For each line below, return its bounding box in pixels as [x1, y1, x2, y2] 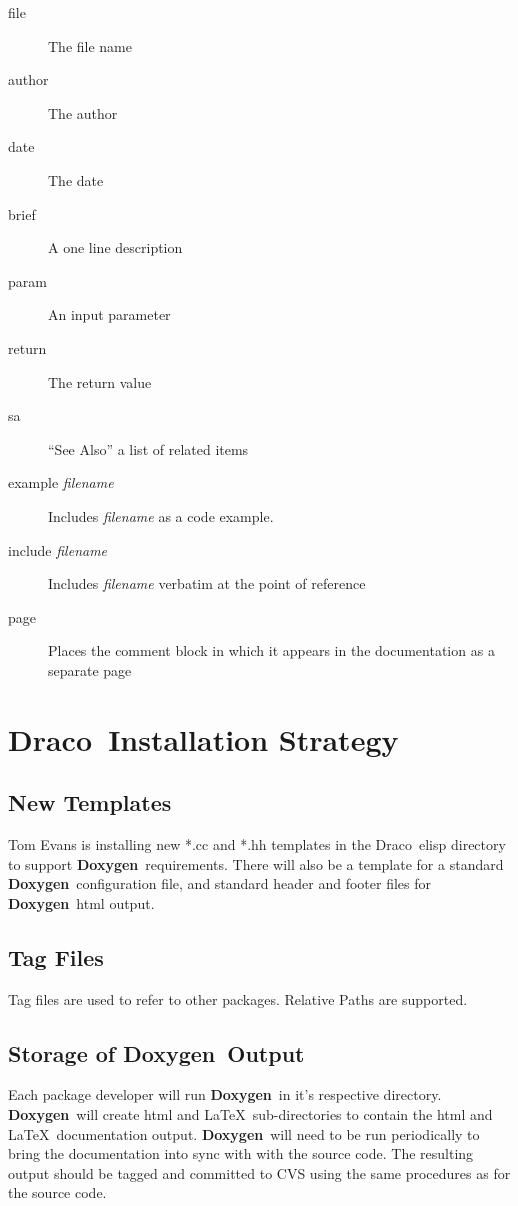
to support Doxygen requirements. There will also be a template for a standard [8, 853, 504, 874]
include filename [8, 539, 108, 560]
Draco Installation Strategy [8, 718, 399, 759]
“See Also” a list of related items [48, 438, 249, 459]
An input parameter [48, 304, 171, 325]
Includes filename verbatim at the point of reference [48, 573, 366, 594]
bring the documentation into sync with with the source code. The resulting [8, 1143, 474, 1164]
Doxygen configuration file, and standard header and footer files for [8, 873, 432, 894]
